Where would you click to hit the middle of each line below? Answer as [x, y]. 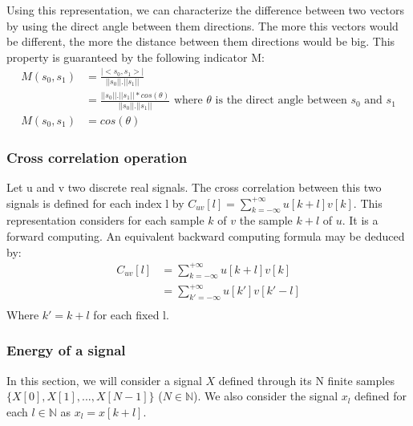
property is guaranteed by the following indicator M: [136, 57]
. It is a [360, 220]
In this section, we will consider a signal [104, 380]
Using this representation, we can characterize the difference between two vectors [205, 10]
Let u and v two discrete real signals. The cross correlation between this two [194, 187]
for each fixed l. [131, 314]
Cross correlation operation [97, 157]
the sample [266, 220]
